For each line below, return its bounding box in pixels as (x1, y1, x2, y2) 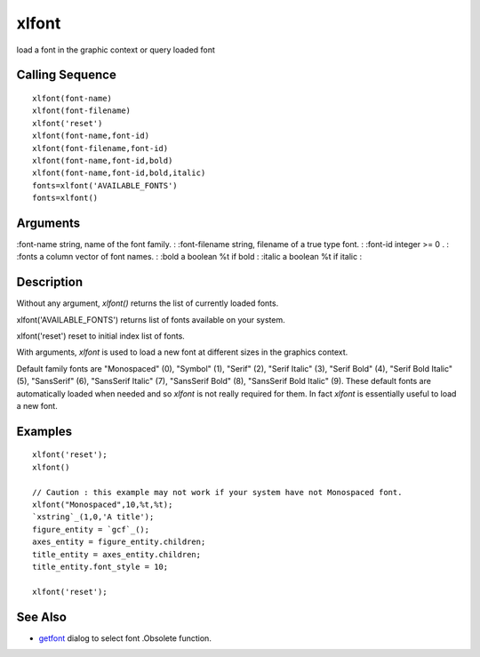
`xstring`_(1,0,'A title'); (32, 512, 155, 522)
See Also (16, 609, 67, 624)
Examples (16, 423, 73, 439)
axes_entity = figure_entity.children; (32, 537, 206, 547)
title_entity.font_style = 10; (32, 561, 169, 572)
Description (16, 275, 84, 290)
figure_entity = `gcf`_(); (32, 525, 150, 534)
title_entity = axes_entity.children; (32, 549, 202, 559)
